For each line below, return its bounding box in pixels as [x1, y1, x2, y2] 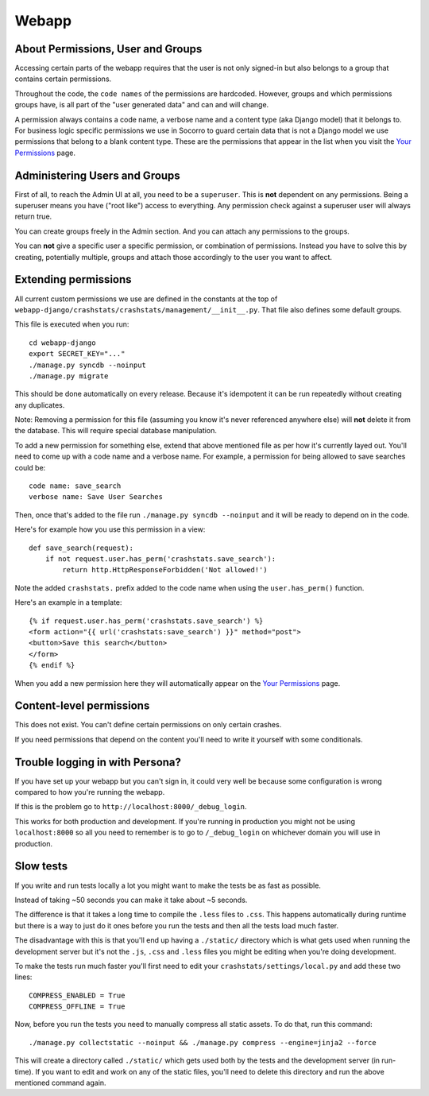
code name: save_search [29, 482, 122, 490]
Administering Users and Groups [14, 168, 180, 182]
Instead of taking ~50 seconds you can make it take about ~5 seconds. [14, 895, 248, 904]
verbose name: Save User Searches [29, 493, 163, 502]
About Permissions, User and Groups [14, 42, 203, 56]
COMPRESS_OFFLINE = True [29, 1002, 126, 1011]
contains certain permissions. [14, 74, 112, 83]
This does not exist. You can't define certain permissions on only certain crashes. [14, 720, 282, 730]
